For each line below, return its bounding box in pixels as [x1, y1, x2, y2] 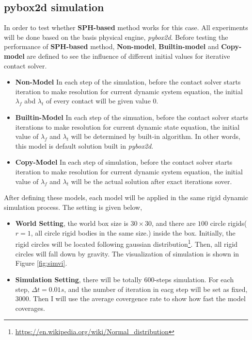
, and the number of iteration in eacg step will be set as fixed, [64, 284, 248, 294]
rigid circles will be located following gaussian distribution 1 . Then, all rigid [15, 238, 238, 249]
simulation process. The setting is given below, [4, 202, 142, 212]
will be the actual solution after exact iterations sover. [71, 176, 232, 186]
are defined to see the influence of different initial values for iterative [27, 51, 230, 61]
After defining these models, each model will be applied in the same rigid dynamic [4, 192, 248, 203]
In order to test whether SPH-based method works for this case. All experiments [4, 22, 248, 33]
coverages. [15, 303, 45, 313]
